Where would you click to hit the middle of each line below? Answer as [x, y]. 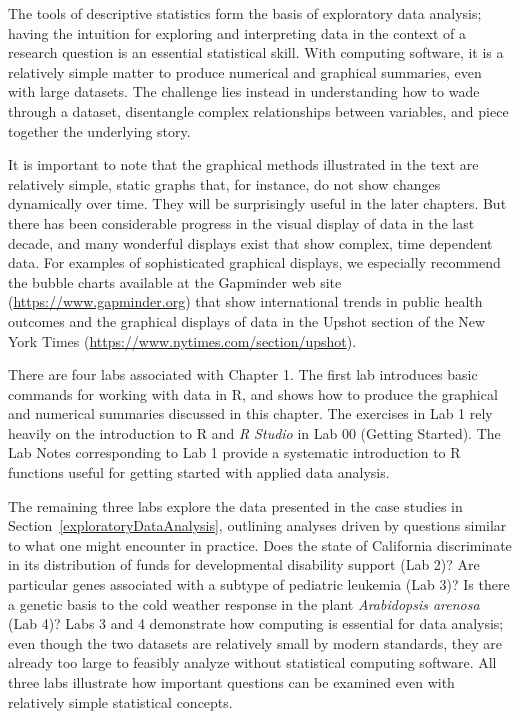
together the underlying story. [99, 130]
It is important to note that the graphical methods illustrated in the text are [243, 164]
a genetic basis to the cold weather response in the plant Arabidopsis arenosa [244, 603]
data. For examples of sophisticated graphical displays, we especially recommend [254, 262]
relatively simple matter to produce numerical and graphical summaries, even [245, 71]
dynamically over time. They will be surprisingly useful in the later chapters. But [257, 203]
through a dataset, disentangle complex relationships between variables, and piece [258, 110]
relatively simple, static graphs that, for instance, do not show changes [224, 183]
